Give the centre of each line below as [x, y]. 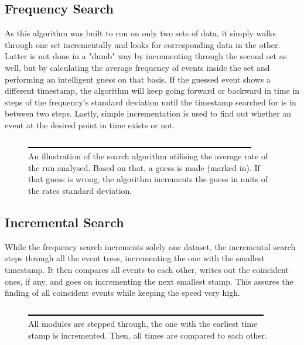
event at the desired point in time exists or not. [90, 124]
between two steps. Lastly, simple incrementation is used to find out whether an [148, 113]
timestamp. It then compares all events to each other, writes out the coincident [147, 269]
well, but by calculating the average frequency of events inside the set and [137, 67]
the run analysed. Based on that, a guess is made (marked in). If [144, 167]
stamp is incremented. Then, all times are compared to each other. [148, 335]
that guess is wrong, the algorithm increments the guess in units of [148, 179]
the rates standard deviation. [80, 190]
